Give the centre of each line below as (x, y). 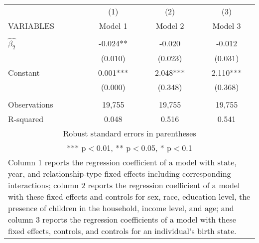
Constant (24, 72)
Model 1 (113, 26)
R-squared (26, 119)
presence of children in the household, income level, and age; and (121, 208)
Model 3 (227, 26)
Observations (31, 104)
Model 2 (170, 26)
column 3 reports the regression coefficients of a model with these (122, 219)
